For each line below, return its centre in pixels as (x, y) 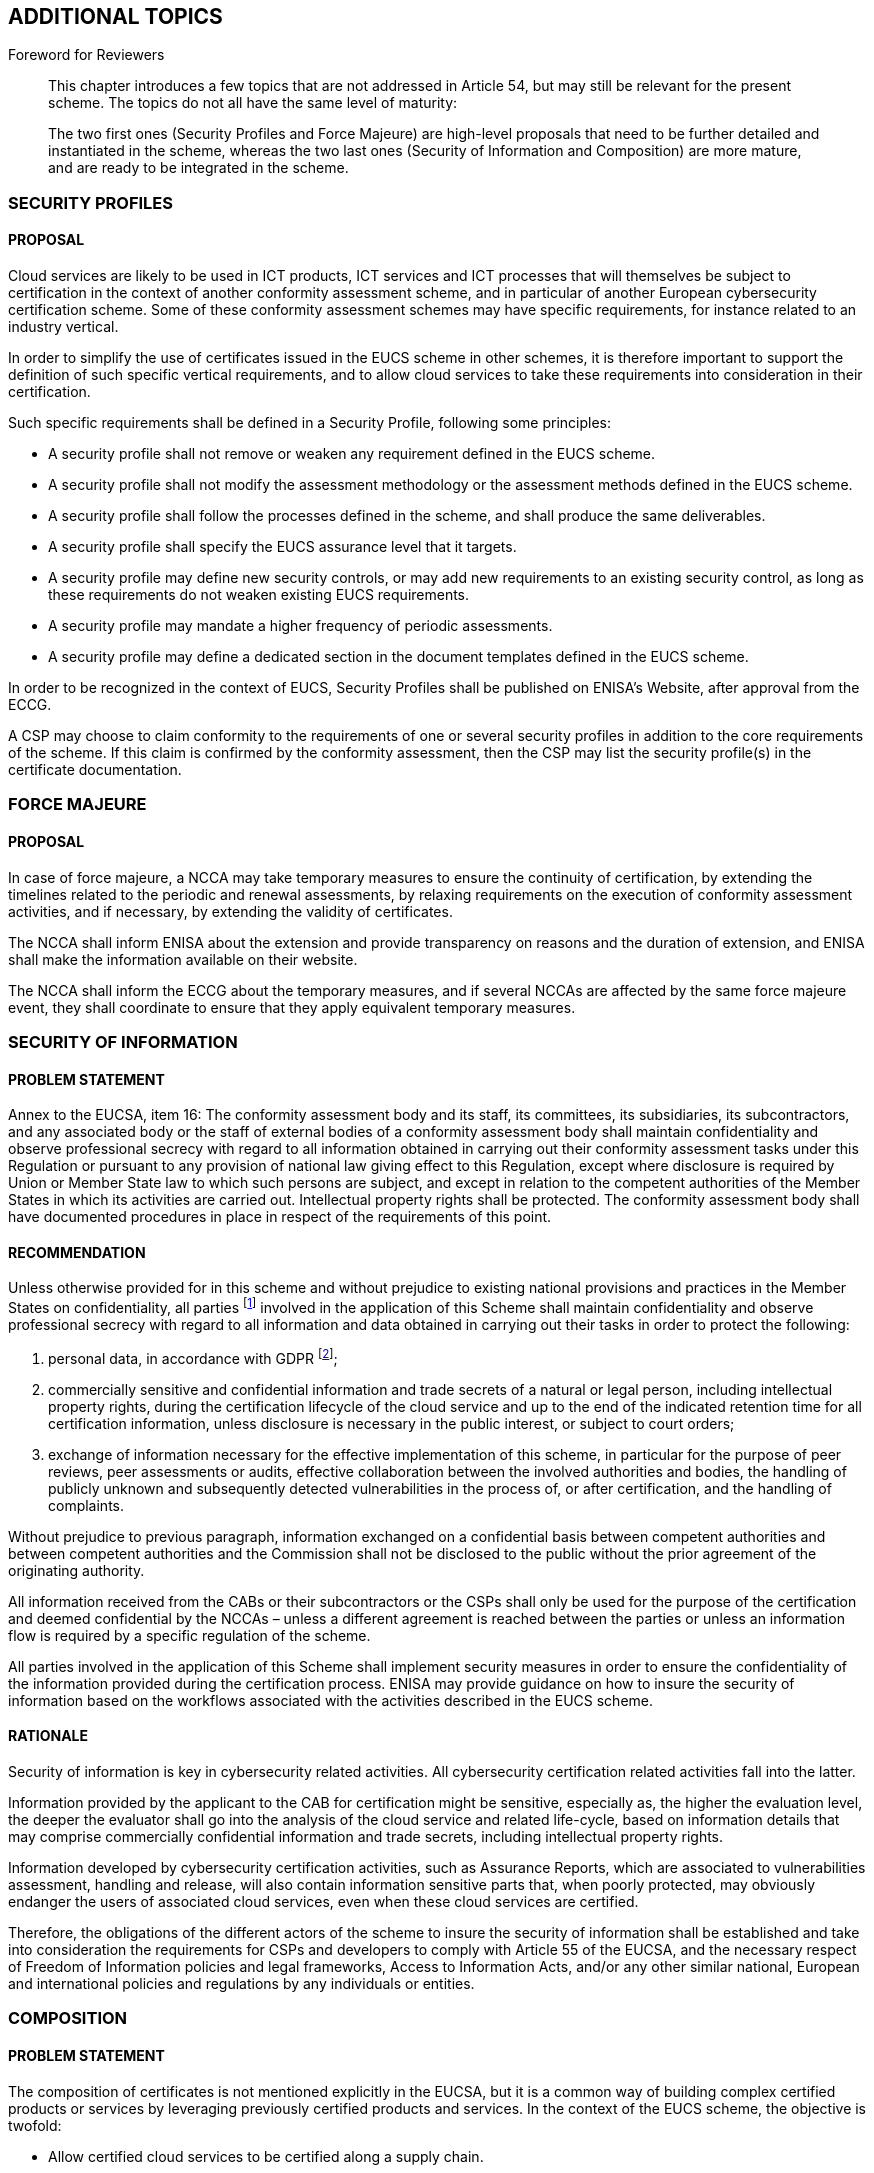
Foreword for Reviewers (86, 55)
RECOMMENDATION (77, 1252)
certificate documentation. (95, 770)
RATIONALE (48, 1736)
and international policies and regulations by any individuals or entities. (241, 1983)
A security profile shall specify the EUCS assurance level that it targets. (282, 547)
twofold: (35, 2125)
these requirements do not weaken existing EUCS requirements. (259, 595)
